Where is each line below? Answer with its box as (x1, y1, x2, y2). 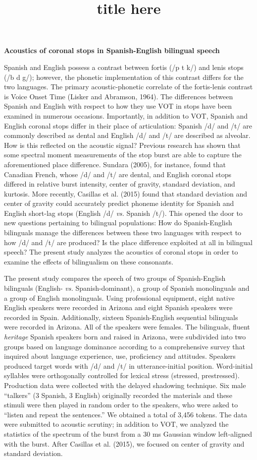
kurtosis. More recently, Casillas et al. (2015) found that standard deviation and (4, 188, 247, 198)
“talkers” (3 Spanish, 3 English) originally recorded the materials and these (4, 390, 232, 400)
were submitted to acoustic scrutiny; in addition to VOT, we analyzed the (4, 419, 229, 429)
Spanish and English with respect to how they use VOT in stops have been (4, 101, 232, 111)
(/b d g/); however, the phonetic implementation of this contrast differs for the (4, 71, 244, 82)
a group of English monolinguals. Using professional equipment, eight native (4, 292, 235, 303)
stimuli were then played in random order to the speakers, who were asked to (4, 399, 238, 410)
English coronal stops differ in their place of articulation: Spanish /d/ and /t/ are (4, 120, 252, 131)
